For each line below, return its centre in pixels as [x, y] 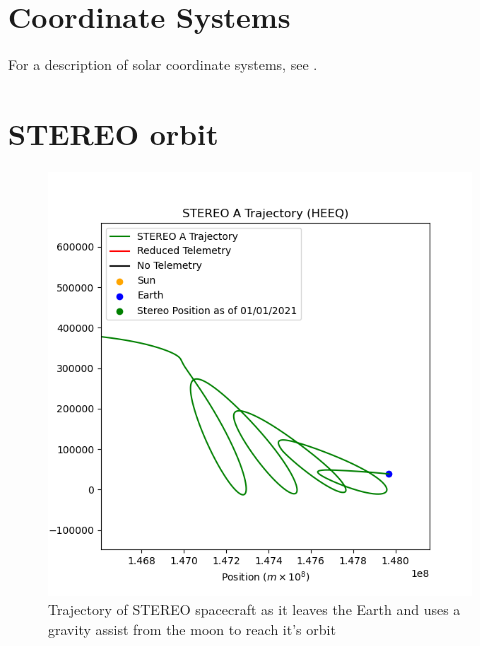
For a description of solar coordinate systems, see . [163, 64]
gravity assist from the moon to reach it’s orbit [192, 629]
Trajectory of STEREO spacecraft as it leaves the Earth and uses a [254, 609]
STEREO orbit [113, 132]
